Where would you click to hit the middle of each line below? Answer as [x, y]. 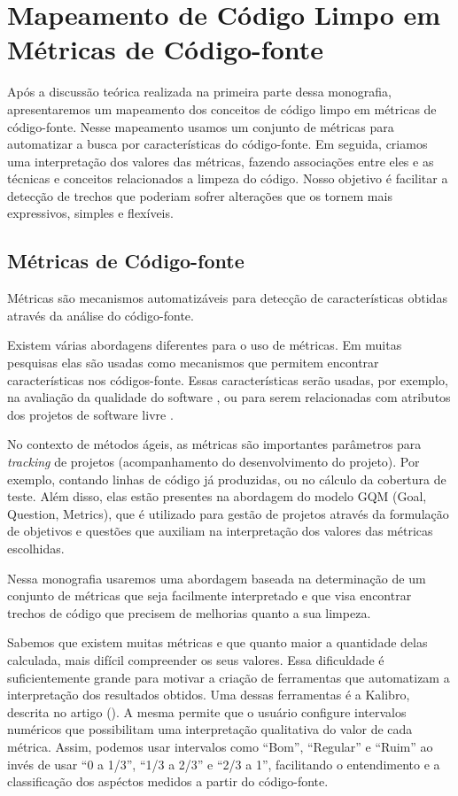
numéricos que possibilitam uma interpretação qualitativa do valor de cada [210, 729]
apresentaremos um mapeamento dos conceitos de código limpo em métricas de [222, 108]
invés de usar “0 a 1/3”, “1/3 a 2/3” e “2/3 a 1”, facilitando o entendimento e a [224, 764]
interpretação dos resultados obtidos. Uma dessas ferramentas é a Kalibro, [209, 695]
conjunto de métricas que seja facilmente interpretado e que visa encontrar [210, 595]
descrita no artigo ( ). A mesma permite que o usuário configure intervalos [207, 711]
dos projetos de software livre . [90, 414]
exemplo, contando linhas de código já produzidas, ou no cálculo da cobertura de [227, 479]
